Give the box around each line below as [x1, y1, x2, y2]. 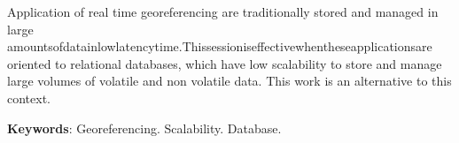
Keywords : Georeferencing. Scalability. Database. [7, 118, 282, 137]
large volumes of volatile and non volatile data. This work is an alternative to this [7, 71, 452, 90]
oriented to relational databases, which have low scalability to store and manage [7, 54, 442, 72]
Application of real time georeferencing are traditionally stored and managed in [7, 3, 439, 20]
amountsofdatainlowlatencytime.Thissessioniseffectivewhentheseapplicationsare [7, 37, 432, 56]
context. [7, 88, 51, 107]
